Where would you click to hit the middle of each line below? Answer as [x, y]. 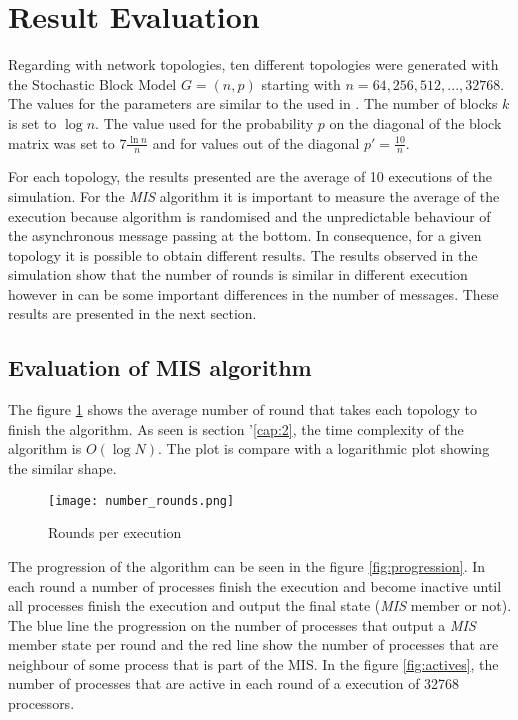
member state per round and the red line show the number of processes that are [253, 644]
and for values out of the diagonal [256, 142]
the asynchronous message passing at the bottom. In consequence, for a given [245, 235]
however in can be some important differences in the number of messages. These [253, 293]
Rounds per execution [115, 532]
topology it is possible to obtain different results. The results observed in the [243, 254]
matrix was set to [61, 142]
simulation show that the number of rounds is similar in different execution [238, 274]
